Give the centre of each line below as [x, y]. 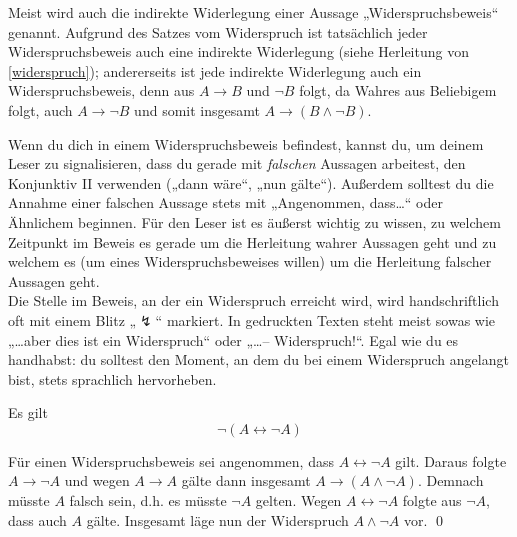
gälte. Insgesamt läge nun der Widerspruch [217, 519]
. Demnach [450, 480]
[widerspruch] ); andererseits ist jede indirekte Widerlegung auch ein [215, 70]
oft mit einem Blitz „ [72, 319]
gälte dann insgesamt [246, 480]
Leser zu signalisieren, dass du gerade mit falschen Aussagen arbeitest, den [237, 163]
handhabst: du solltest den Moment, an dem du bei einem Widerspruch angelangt [258, 359]
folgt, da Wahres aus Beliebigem [398, 90]
